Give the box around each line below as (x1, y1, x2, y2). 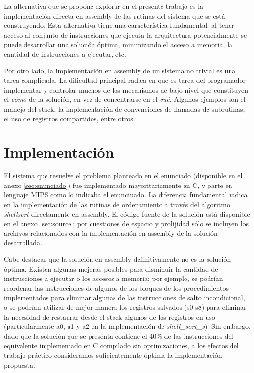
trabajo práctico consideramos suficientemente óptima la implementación (4, 350, 222, 360)
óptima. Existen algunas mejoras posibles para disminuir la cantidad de (4, 263, 218, 274)
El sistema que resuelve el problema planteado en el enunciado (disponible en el (4, 170, 243, 181)
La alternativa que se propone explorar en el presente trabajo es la (4, 1, 204, 11)
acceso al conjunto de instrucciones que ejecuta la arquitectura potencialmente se (4, 29, 247, 40)
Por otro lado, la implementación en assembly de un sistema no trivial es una (4, 65, 236, 75)
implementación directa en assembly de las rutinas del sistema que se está (4, 10, 225, 21)
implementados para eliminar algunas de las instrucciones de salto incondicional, (4, 292, 245, 303)
